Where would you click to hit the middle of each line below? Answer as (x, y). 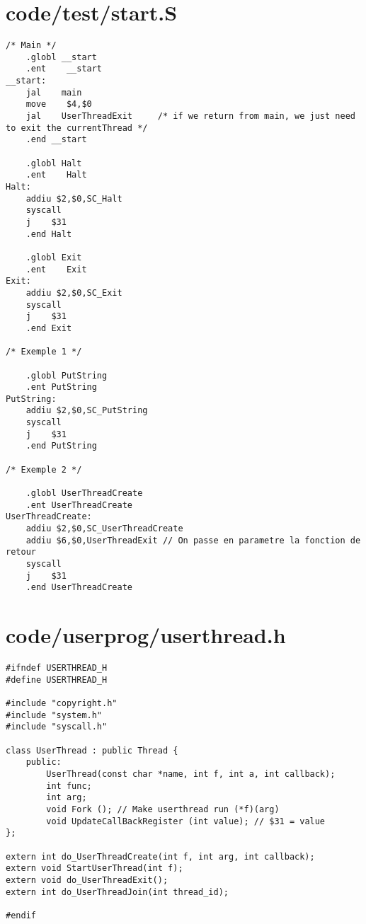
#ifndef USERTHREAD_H (57, 668)
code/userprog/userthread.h (146, 635)
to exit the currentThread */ (77, 128)
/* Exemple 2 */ (44, 469)
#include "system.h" (54, 715)
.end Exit (49, 328)
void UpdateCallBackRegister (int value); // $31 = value (186, 821)
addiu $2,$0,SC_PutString (87, 411)
